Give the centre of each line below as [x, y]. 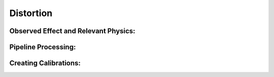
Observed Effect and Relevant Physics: [72, 31]
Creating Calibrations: [45, 63]
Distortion [31, 13]
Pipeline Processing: [43, 47]
